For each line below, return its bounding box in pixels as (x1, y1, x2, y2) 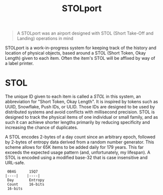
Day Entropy (7, 178, 45, 183)
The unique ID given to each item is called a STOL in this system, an (5, 93, 141, 100)
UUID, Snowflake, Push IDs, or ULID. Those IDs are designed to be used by (5, 104, 155, 110)
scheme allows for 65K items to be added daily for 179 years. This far (5, 144, 144, 150)
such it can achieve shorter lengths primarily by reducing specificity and (5, 120, 150, 125)
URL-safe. (5, 160, 25, 166)
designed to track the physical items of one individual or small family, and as (5, 114, 158, 120)
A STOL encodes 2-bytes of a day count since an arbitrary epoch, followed (5, 134, 156, 140)
